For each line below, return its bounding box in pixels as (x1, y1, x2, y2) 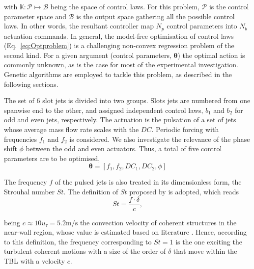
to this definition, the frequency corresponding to (4, 236, 152, 246)
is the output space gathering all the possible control (76, 11, 235, 21)
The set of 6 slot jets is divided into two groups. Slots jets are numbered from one (4, 95, 251, 106)
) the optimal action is (177, 50, 245, 60)
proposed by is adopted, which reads (129, 186, 239, 196)
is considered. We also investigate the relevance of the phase (69, 134, 250, 144)
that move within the (173, 246, 237, 256)
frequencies (4, 134, 37, 144)
